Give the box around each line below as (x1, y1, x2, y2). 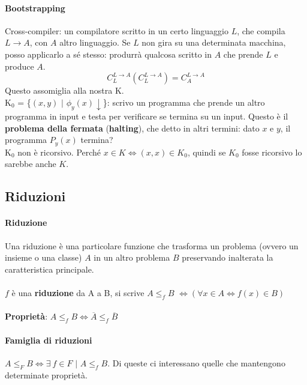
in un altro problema (94, 251, 170, 264)
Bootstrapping (5, 1, 65, 14)
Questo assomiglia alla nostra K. (5, 84, 124, 97)
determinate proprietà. (5, 368, 88, 381)
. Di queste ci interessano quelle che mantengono (107, 356, 285, 369)
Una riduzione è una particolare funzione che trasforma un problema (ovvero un (5, 239, 299, 252)
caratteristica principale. (5, 262, 94, 275)
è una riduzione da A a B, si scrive (11, 286, 145, 299)
